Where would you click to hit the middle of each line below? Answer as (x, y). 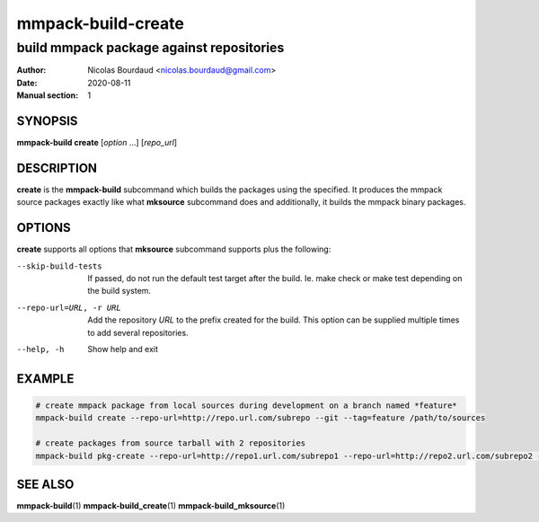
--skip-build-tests (59, 266)
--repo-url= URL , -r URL (69, 307)
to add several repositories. (138, 332)
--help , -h (40, 349)
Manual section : (48, 95)
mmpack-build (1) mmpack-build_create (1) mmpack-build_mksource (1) (151, 506)
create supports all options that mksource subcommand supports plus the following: (174, 249)
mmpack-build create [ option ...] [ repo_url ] (97, 143)
